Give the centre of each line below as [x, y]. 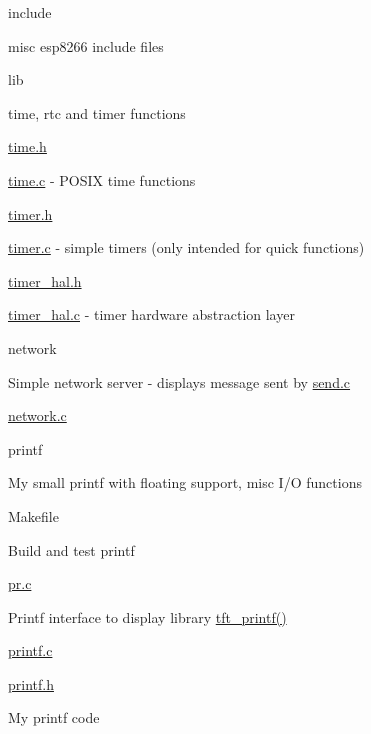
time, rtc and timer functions [97, 112]
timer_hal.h [45, 280]
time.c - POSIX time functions [102, 179]
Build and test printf [71, 549]
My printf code [54, 717]
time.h [27, 146]
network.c [37, 415]
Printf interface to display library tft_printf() [147, 616]
